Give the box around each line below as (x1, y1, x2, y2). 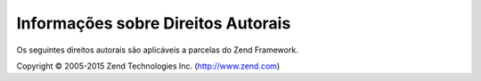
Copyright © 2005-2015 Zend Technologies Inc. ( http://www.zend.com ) (16, 61, 281, 71)
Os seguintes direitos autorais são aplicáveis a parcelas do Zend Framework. (16, 45, 298, 55)
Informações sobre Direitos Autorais (16, 13, 291, 33)
